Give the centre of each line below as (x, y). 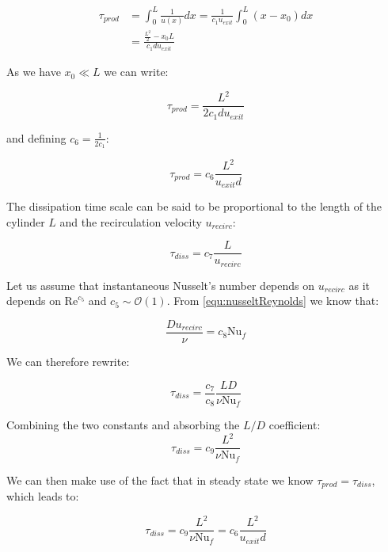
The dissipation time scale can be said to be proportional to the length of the (194, 206)
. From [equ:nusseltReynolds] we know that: (273, 301)
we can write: (136, 72)
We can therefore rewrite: (68, 361)
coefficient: (295, 425)
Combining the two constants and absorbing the (123, 425)
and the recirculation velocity (131, 221)
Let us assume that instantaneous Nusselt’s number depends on (161, 285)
